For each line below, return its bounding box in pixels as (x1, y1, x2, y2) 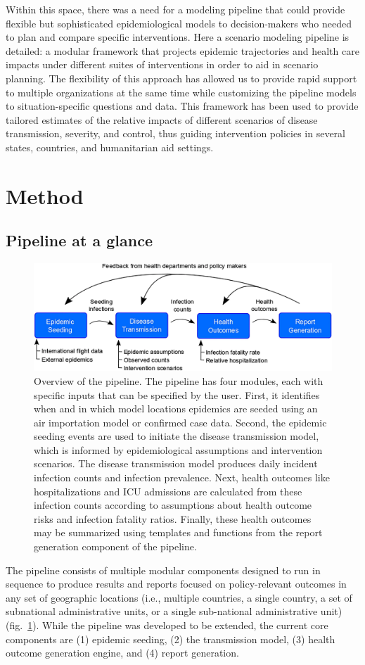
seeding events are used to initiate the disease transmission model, (34, 429, 319, 443)
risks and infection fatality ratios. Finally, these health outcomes (34, 511, 312, 526)
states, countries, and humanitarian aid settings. (6, 139, 214, 154)
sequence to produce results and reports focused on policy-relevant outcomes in (6, 576, 347, 591)
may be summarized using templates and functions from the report (34, 525, 323, 540)
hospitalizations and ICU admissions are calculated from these (34, 483, 302, 498)
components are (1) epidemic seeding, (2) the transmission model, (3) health (6, 631, 335, 646)
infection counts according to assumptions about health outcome (34, 498, 312, 512)
